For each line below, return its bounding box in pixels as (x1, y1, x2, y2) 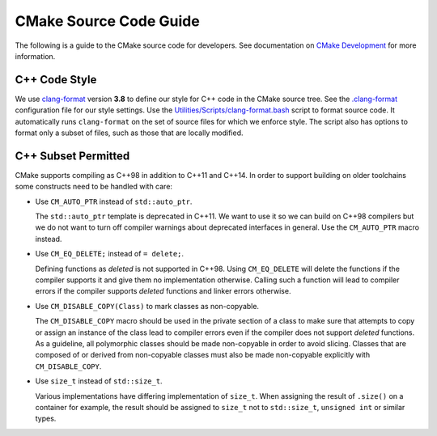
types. (35, 413, 57, 424)
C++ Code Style (15, 73, 97, 87)
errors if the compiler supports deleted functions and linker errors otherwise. (35, 286, 291, 296)
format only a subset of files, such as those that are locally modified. (15, 128, 244, 138)
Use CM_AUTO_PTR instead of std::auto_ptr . (35, 197, 193, 206)
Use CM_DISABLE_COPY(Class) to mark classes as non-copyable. (35, 301, 259, 311)
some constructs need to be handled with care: (15, 182, 173, 192)
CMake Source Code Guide (15, 12, 200, 30)
